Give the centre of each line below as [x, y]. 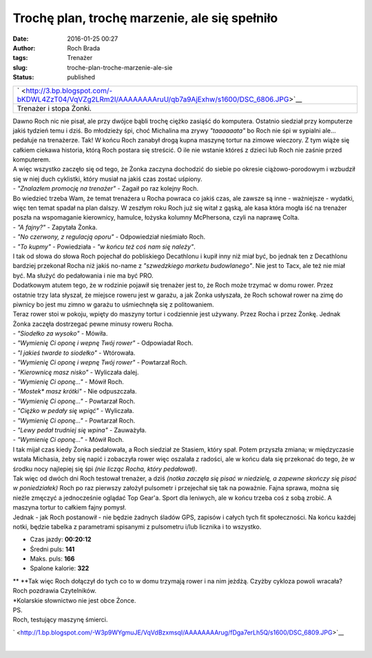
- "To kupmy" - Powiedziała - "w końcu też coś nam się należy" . [104, 246]
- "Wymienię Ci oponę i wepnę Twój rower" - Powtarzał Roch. [100, 362]
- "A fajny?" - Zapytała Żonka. [55, 227]
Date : [21, 39]
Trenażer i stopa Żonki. [54, 108]
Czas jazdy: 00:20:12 [61, 539]
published [81, 77]
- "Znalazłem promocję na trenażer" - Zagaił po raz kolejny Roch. [106, 188]
